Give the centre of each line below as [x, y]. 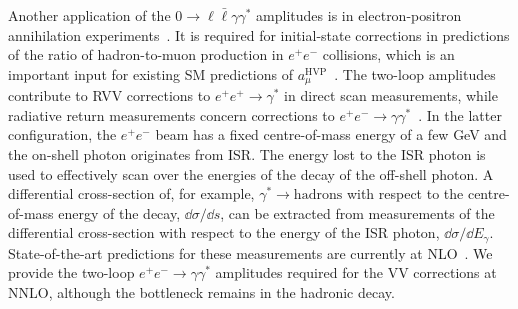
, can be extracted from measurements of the [357, 212]
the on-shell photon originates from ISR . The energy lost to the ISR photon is [247, 154]
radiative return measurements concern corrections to [171, 114]
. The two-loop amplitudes [415, 73]
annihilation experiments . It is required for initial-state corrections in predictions [259, 34]
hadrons [318, 195]
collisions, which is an [388, 54]
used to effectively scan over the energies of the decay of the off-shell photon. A [251, 173]
